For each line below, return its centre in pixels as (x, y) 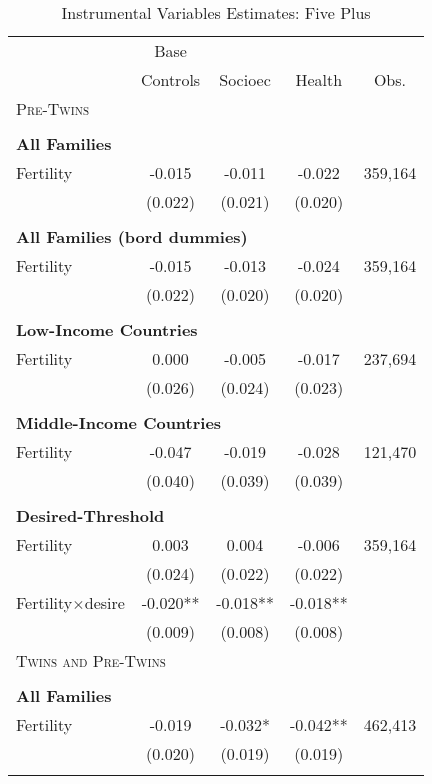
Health (319, 79)
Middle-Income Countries (119, 422)
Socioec (245, 79)
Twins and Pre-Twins (91, 660)
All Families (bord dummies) (132, 236)
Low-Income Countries (107, 329)
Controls (170, 79)
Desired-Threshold (90, 515)
